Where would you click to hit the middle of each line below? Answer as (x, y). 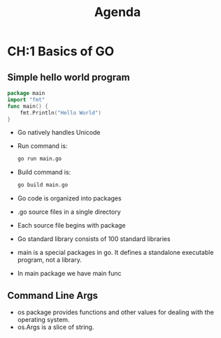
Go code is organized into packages (69, 198)
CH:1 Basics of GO (61, 51)
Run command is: (42, 146)
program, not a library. (49, 260)
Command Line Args (53, 295)
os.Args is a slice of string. (56, 327)
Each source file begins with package (71, 226)
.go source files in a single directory (69, 212)
